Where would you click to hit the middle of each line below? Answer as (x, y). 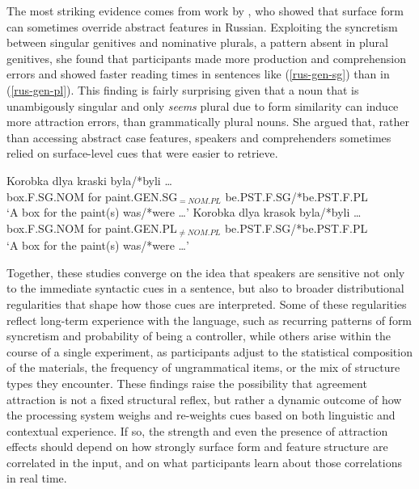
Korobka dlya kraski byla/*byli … (89, 180)
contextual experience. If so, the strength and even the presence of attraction (197, 430)
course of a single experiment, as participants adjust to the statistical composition (209, 351)
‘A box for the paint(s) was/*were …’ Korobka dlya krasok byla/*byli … (184, 212)
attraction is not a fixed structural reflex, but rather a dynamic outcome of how (204, 399)
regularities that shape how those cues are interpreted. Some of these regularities (207, 304)
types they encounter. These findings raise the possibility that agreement (187, 383)
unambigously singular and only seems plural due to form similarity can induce (203, 105)
